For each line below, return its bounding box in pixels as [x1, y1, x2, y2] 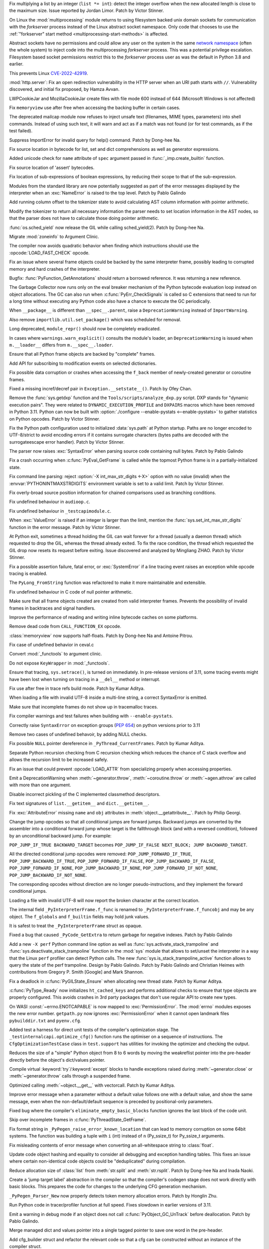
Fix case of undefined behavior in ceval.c [9, 642, 94, 648]
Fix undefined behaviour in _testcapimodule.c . [9, 508, 112, 514]
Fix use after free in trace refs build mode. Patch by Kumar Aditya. [9, 685, 145, 691]
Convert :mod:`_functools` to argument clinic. [9, 651, 102, 657]
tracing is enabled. [9, 570, 47, 577]
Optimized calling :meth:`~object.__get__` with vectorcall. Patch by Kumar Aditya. [9, 1082, 175, 1088]
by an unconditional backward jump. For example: [9, 832, 112, 839]
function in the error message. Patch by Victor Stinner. [9, 524, 121, 530]
